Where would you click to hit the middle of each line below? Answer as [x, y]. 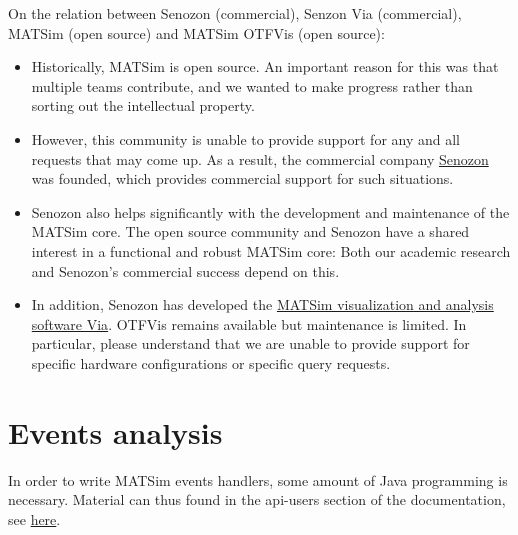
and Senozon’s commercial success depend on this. [185, 270]
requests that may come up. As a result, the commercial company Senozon [260, 158]
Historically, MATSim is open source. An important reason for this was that [265, 66]
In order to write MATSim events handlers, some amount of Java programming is [258, 479]
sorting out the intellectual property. [143, 105]
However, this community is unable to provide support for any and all [245, 138]
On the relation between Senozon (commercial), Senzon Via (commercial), [235, 13]
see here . [34, 518]
